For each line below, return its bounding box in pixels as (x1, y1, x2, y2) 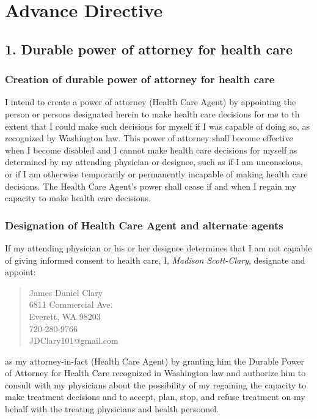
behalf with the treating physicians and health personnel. (5, 402, 219, 415)
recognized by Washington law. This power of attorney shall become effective (5, 132, 293, 144)
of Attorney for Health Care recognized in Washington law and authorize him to (5, 366, 306, 379)
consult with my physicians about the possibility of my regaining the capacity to (5, 378, 307, 391)
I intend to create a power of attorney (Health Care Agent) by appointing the (5, 95, 296, 108)
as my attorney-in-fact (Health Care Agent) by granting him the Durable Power (5, 354, 304, 367)
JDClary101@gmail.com (29, 334, 118, 347)
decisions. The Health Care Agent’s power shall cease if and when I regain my (5, 179, 297, 192)
